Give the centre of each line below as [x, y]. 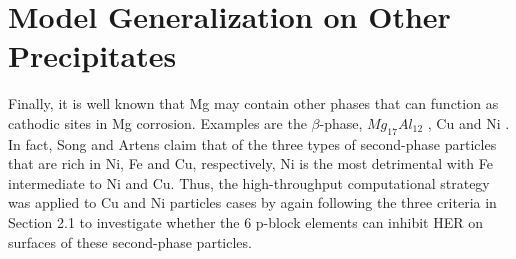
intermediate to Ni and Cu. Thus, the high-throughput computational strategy [249, 182]
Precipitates [92, 55]
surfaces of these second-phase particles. [130, 241]
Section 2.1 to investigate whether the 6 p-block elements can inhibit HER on [246, 222]
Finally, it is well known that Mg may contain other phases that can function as [253, 103]
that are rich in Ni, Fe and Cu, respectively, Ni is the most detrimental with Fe [250, 163]
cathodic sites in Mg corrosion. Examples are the [157, 122]
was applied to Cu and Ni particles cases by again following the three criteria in [252, 202]
